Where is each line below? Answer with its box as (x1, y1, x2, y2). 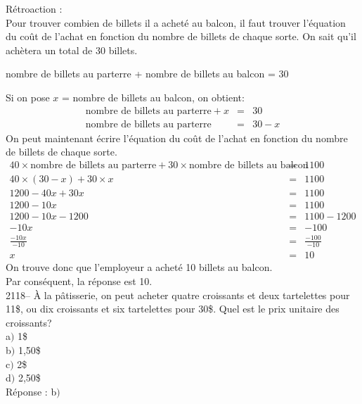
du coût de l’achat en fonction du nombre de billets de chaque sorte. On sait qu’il (6, 29, 356, 44)
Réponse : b (6, 384, 57, 398)
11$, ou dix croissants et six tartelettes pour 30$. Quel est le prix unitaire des (6, 301, 340, 316)
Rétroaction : (6, 1, 63, 15)
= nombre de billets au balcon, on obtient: (62, 89, 245, 104)
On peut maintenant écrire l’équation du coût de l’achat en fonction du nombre (6, 130, 348, 145)
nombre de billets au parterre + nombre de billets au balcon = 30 (6, 66, 289, 81)
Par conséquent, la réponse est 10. (6, 274, 153, 288)
